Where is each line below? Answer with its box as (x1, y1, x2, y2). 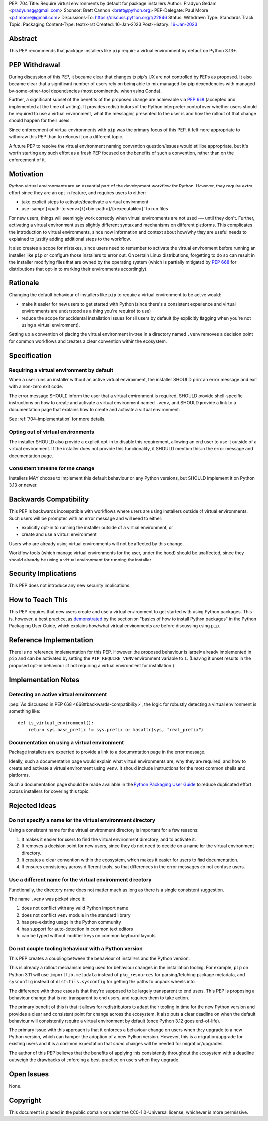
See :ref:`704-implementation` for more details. (9, 416, 106, 422)
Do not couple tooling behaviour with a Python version (9, 945, 143, 952)
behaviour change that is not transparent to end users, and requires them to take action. (9, 995, 190, 1001)
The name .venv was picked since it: (9, 896, 86, 902)
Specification (9, 351, 52, 360)
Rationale (9, 279, 39, 287)
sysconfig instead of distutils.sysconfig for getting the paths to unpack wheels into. (9, 979, 196, 985)
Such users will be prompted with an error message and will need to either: (9, 515, 163, 521)
